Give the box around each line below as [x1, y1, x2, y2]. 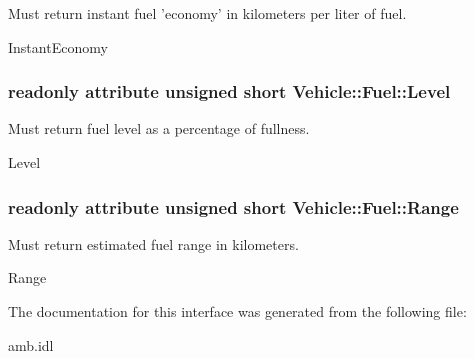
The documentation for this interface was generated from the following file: [8, 301, 467, 321]
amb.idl [8, 334, 54, 355]
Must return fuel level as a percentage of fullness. [8, 118, 310, 139]
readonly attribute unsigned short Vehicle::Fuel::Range [8, 194, 459, 219]
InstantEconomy [8, 36, 108, 57]
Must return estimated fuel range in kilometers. [8, 233, 299, 254]
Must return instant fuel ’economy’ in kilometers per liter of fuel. [8, 3, 407, 23]
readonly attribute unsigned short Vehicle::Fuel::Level [8, 79, 451, 104]
